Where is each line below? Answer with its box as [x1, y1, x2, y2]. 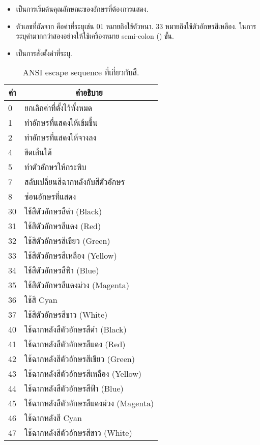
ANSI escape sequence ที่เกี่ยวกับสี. [22, 66, 139, 78]
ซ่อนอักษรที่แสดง [24, 190, 76, 203]
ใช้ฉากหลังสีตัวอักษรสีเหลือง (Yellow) [24, 368, 141, 380]
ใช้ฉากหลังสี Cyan [24, 412, 82, 424]
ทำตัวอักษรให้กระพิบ [24, 161, 86, 173]
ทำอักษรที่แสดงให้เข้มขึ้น [24, 117, 98, 129]
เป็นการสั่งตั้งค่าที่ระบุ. [16, 47, 72, 58]
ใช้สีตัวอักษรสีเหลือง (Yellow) [24, 249, 117, 262]
